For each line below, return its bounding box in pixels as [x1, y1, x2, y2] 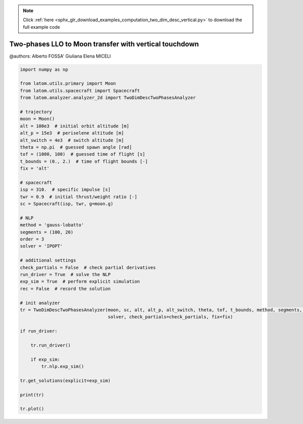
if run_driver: [20, 328, 58, 334]
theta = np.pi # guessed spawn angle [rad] [20, 144, 132, 150]
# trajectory [20, 109, 53, 115]
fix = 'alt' [20, 166, 50, 171]
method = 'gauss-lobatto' [20, 222, 84, 228]
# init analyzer [20, 300, 61, 306]
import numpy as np [20, 66, 68, 72]
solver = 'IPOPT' [20, 243, 63, 249]
